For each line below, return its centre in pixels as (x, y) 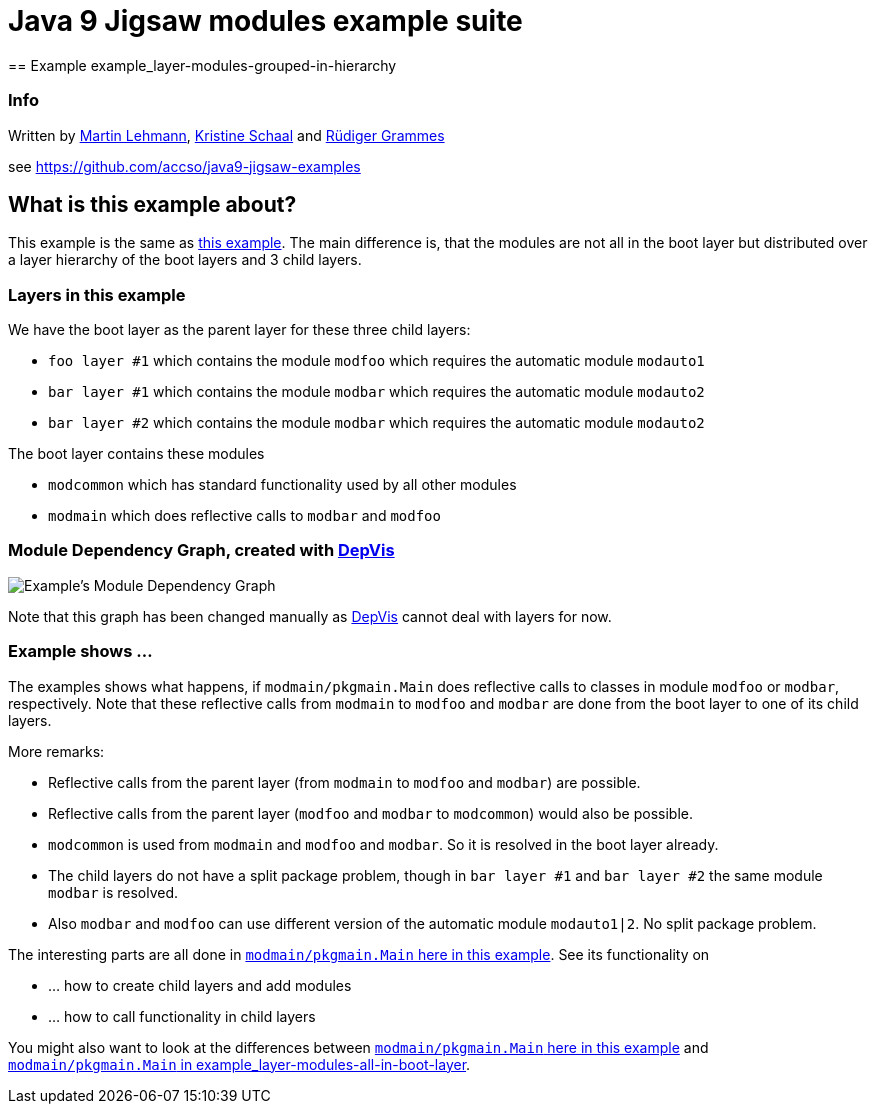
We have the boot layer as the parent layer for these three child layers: (239, 330)
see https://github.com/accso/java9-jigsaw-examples (184, 166)
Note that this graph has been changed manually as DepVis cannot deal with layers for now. (310, 616)
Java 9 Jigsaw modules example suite (265, 21)
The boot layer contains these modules (136, 454)
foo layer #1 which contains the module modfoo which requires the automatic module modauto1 (376, 361)
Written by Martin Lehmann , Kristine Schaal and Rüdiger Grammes (226, 135)
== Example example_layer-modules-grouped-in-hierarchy (202, 65)
